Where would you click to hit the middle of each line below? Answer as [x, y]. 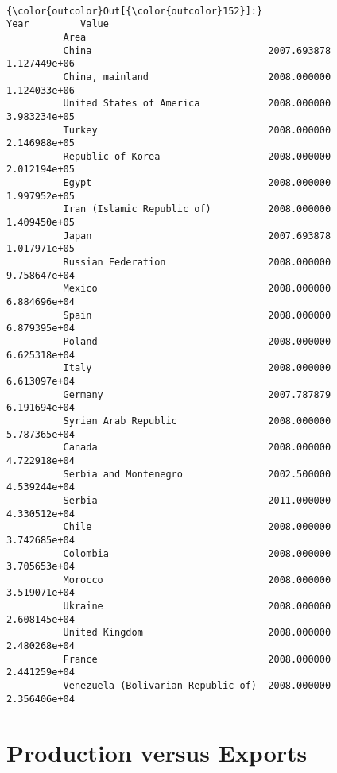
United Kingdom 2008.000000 [197, 633]
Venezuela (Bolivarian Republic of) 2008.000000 [197, 686]
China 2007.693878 [197, 50]
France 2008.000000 [197, 659]
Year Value [58, 24]
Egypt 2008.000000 [197, 183]
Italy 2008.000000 [197, 368]
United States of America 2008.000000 [197, 104]
